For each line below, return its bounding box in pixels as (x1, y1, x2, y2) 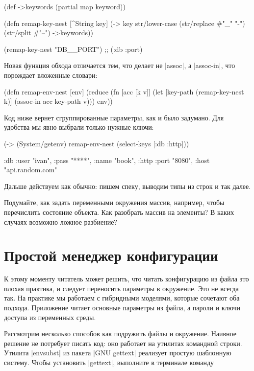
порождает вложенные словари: (4, 70, 98, 80)
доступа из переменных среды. (4, 312, 96, 322)
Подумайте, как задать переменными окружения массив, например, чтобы (4, 197, 225, 208)
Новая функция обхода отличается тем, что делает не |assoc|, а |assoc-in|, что (4, 60, 235, 70)
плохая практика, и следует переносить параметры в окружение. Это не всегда (4, 283, 239, 293)
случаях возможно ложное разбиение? (4, 216, 117, 227)
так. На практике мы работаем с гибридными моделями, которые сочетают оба (4, 293, 240, 303)
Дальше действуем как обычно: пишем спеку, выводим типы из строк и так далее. (4, 181, 251, 191)
